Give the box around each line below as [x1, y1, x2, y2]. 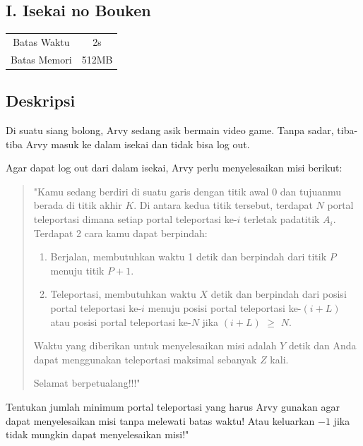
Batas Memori [11, 52, 72, 66]
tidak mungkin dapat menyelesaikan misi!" [6, 427, 189, 442]
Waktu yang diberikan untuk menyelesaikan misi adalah [33, 338, 277, 353]
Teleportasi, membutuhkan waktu [50, 287, 196, 301]
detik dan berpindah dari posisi [210, 287, 347, 301]
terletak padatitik [244, 212, 320, 227]
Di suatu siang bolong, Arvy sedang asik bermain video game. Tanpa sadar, [6, 123, 334, 138]
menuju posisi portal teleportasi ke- [148, 301, 302, 315]
